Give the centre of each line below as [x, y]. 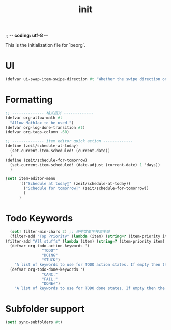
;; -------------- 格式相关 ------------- [49, 113]
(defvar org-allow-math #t [34, 118]
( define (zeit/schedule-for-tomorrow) [46, 160]
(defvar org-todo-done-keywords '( [48, 269]
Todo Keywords [39, 218]
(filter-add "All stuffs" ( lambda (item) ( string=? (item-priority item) [85, 241]
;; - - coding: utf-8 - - [27, 35]
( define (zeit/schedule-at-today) [42, 146]
